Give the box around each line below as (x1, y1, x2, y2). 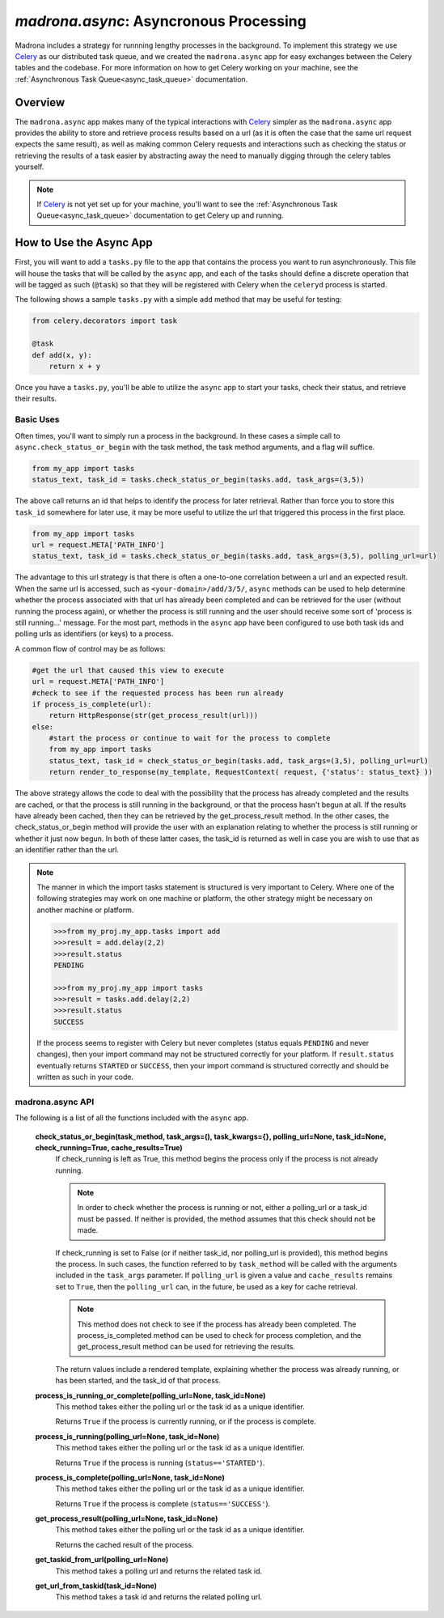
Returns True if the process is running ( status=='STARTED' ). (55, 1458, 265, 1467)
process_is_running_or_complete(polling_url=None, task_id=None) (35, 1391, 266, 1400)
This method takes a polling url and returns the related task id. (55, 1566, 263, 1576)
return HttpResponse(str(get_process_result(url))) (49, 711, 259, 720)
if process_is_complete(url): (32, 699, 152, 708)
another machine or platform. (36, 905, 134, 915)
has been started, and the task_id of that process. (55, 1376, 222, 1386)
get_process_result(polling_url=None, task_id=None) (35, 1514, 218, 1523)
